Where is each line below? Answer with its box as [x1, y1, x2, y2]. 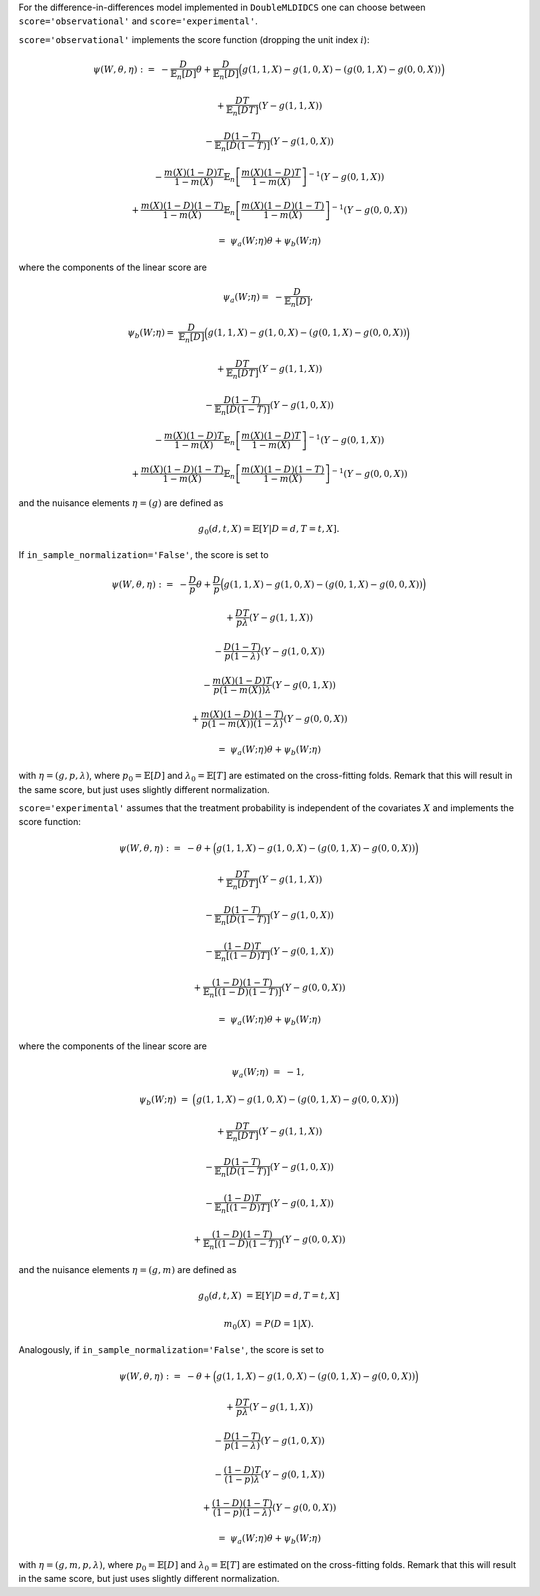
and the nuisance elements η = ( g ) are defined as [18, 496, 224, 509]
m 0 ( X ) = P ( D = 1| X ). [223, 1318, 315, 1332]
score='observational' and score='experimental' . [18, 15, 259, 27]
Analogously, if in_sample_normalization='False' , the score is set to [18, 1344, 325, 1356]
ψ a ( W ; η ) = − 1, [231, 1066, 305, 1080]
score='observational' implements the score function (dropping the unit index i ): [18, 33, 370, 45]
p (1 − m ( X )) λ [213, 685, 272, 696]
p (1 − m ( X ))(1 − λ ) [201, 718, 284, 729]
